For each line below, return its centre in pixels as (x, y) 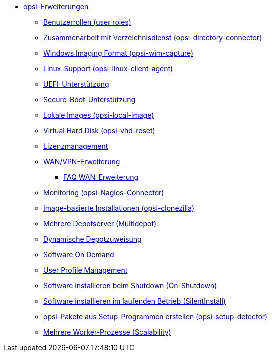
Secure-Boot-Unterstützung (90, 100)
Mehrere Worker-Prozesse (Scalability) (107, 332)
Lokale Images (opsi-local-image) (99, 115)
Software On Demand (79, 255)
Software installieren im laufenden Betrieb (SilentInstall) (135, 301)
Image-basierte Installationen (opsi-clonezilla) (119, 208)
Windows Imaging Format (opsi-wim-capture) (119, 53)
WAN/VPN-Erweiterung (82, 162)
